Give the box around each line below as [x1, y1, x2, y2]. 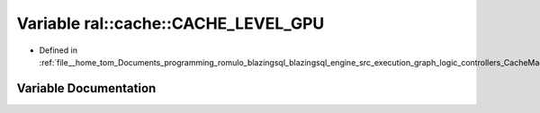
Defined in [39, 45, 78, 56]
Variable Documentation [16, 81, 157, 96]
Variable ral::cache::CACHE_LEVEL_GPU [16, 13, 325, 33]
